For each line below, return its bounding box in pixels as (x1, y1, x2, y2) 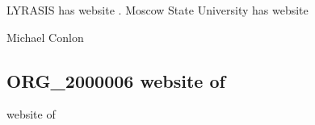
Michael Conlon (6, 28, 84, 45)
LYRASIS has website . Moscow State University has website (6, 2, 309, 18)
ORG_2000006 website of (6, 68, 225, 93)
